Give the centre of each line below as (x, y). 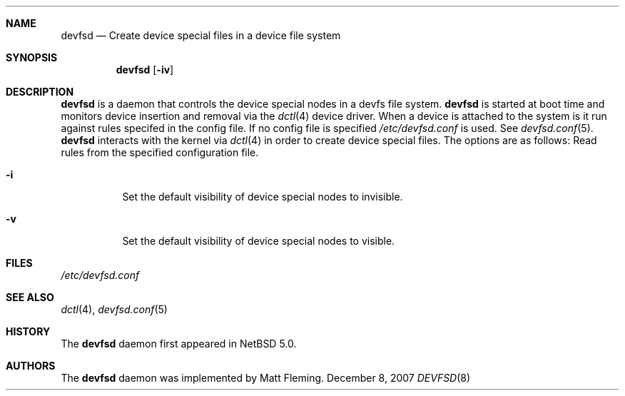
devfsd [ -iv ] (145, 70)
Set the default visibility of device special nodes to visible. (259, 241)
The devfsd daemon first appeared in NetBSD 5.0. (179, 344)
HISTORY (28, 331)
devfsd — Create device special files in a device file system (201, 35)
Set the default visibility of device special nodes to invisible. (263, 197)
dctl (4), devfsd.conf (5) (114, 309)
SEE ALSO (30, 297)
